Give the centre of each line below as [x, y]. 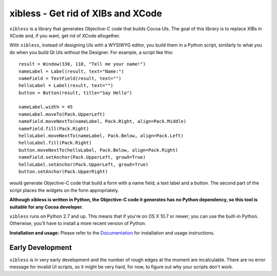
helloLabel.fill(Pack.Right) [55, 143]
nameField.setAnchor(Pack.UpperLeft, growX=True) [82, 157]
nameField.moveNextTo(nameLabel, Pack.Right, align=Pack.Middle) [103, 121]
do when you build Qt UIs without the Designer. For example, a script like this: [92, 52]
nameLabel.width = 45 [46, 107]
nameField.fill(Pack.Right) [54, 129]
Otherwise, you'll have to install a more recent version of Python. [78, 223]
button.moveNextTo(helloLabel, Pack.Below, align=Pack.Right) [98, 150]
